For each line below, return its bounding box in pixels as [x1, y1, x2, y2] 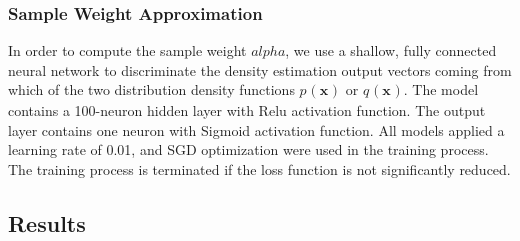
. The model [403, 79, 479, 100]
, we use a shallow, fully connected [285, 40, 497, 61]
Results [8, 207, 86, 238]
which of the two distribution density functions [8, 79, 295, 100]
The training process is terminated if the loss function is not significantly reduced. [8, 158, 511, 179]
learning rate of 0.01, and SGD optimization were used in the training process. [8, 139, 489, 160]
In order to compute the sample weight [8, 40, 247, 61]
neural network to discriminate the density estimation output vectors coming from [8, 59, 512, 80]
